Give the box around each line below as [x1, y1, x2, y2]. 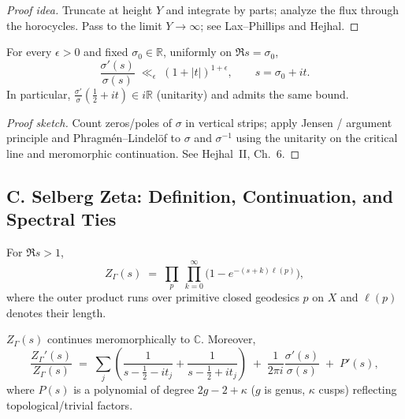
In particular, [6, 85, 71, 102]
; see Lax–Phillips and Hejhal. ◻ [200, 17, 359, 33]
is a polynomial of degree [73, 381, 195, 398]
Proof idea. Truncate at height [6, 2, 153, 17]
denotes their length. [6, 304, 106, 320]
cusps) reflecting [318, 381, 397, 398]
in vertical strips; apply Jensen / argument [185, 114, 392, 130]
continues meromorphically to [47, 331, 191, 347]
